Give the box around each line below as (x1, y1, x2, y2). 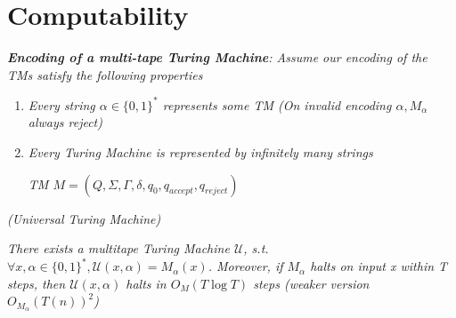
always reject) (28, 113, 102, 131)
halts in (126, 274, 167, 292)
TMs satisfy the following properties (7, 65, 203, 83)
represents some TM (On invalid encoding (162, 95, 392, 114)
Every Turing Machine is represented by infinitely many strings (28, 143, 373, 161)
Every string (28, 95, 95, 114)
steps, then (7, 274, 66, 292)
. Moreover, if (208, 257, 283, 275)
